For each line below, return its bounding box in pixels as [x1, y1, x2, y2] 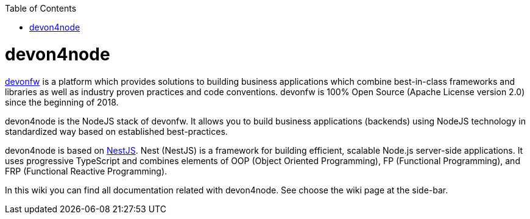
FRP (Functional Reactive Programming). [5, 165, 168, 176]
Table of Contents [5, 3, 77, 13]
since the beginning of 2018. [5, 96, 119, 107]
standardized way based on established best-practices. [5, 126, 228, 137]
